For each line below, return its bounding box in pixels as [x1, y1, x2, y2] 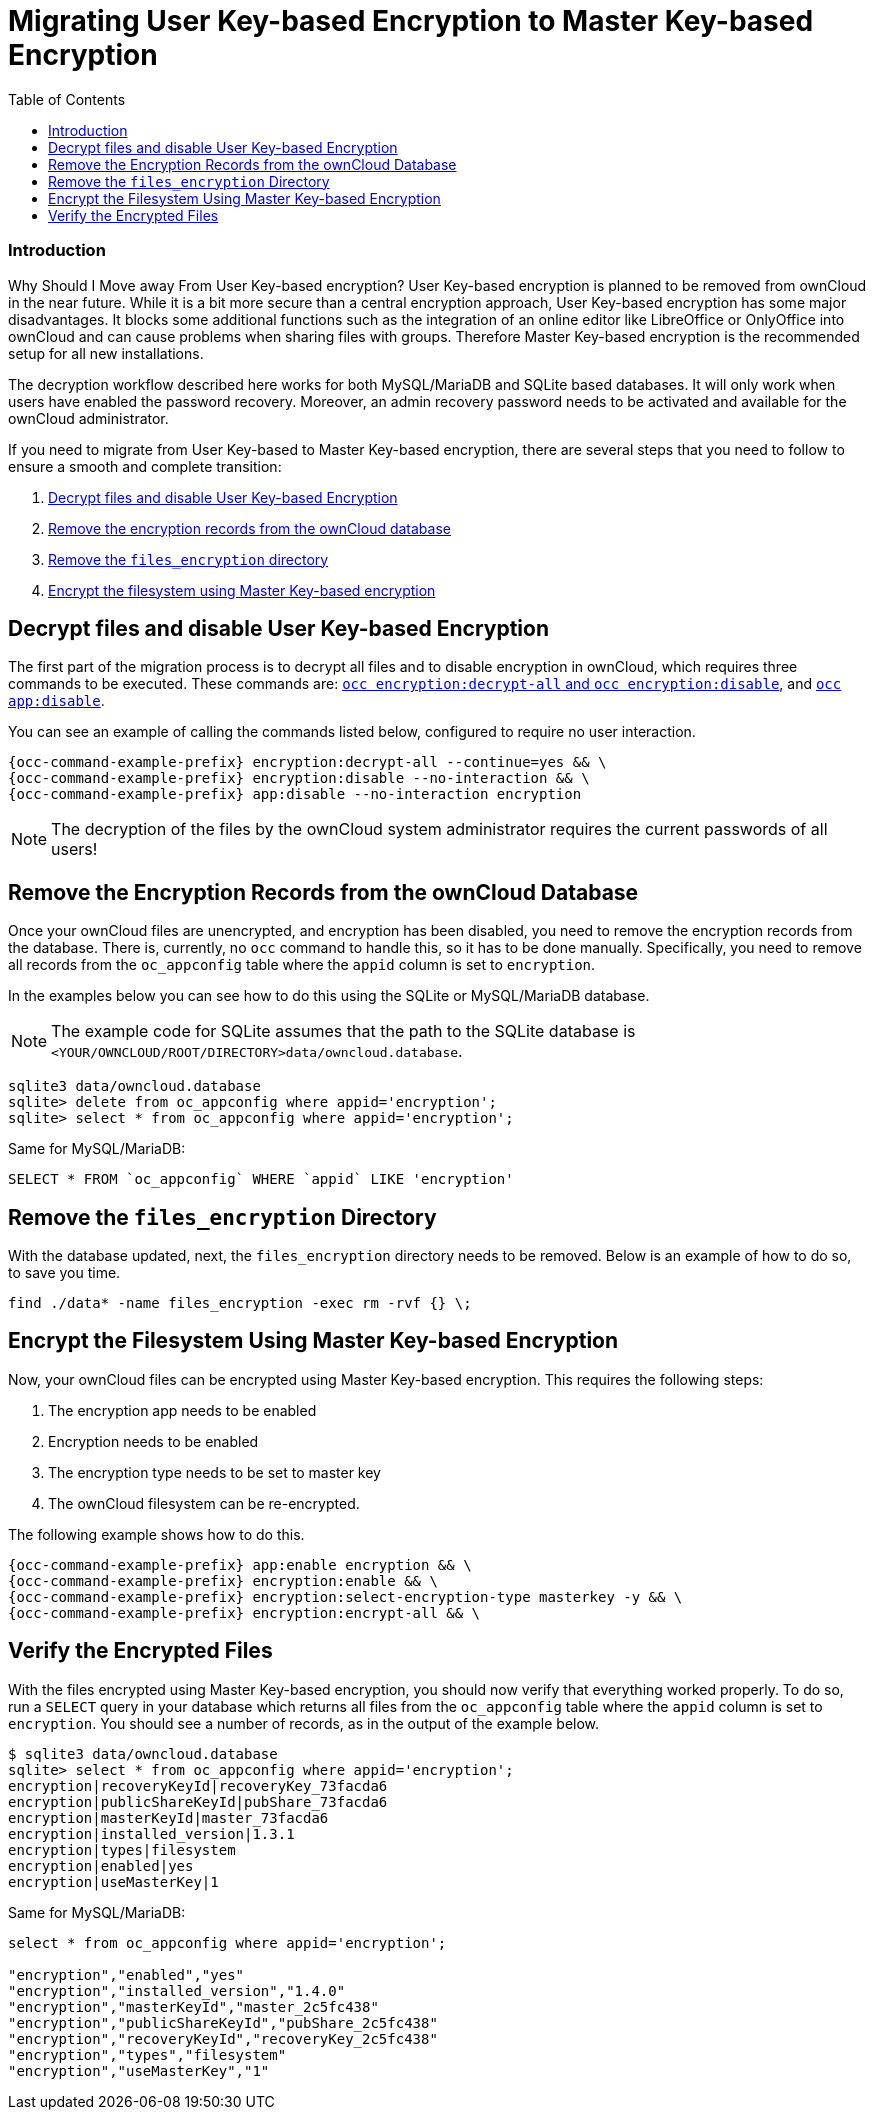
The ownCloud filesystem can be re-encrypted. [48, 1494, 360, 1512]
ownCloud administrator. [8, 409, 169, 427]
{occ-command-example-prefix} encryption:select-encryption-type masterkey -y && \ [8, 1588, 683, 1605]
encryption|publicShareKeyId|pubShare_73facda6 [8, 1793, 388, 1810]
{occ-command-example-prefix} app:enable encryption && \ [8, 1556, 472, 1573]
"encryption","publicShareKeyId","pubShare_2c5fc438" [8, 2014, 438, 2031]
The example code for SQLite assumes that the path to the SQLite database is [51, 1021, 636, 1042]
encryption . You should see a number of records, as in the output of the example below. [8, 1714, 600, 1732]
